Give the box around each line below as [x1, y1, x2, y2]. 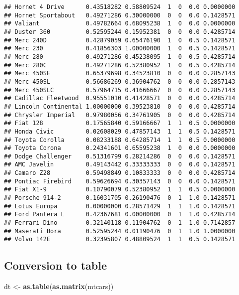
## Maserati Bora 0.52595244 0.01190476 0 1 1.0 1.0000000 [4, 227, 236, 235]
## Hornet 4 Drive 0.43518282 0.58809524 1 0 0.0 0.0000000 [4, 3, 236, 10]
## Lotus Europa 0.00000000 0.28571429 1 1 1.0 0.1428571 [4, 202, 236, 210]
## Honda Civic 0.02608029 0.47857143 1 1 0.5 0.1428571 [4, 128, 236, 135]
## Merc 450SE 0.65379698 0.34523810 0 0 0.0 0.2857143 [4, 70, 236, 77]
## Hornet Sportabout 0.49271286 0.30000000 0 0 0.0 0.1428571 [4, 11, 236, 19]
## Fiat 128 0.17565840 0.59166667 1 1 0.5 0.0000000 [4, 120, 236, 127]
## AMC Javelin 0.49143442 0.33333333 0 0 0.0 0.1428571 [4, 161, 236, 168]
